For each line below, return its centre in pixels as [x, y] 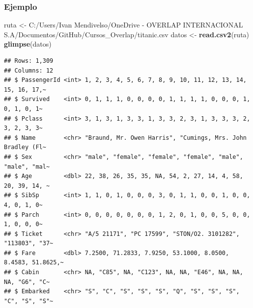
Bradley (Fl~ [25, 147]
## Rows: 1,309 [29, 61]
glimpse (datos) [28, 44]
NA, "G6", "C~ [27, 282]
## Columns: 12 [29, 70]
